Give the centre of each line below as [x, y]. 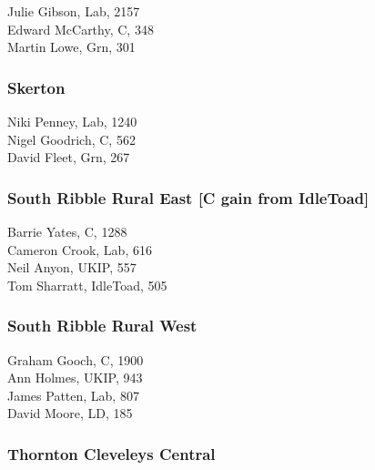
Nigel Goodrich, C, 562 [71, 139]
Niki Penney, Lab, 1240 [72, 121]
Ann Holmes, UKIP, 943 [75, 378]
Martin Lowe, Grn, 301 [71, 47]
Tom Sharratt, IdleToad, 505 [87, 285]
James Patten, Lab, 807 [73, 395]
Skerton [36, 87]
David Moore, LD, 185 [70, 413]
